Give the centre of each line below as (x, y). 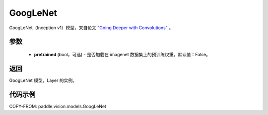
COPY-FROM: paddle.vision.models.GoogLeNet (58, 106)
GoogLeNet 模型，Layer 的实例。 (43, 80)
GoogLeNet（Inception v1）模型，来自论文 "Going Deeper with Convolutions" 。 (91, 28)
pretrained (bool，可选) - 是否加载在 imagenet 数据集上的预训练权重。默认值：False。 (122, 54)
